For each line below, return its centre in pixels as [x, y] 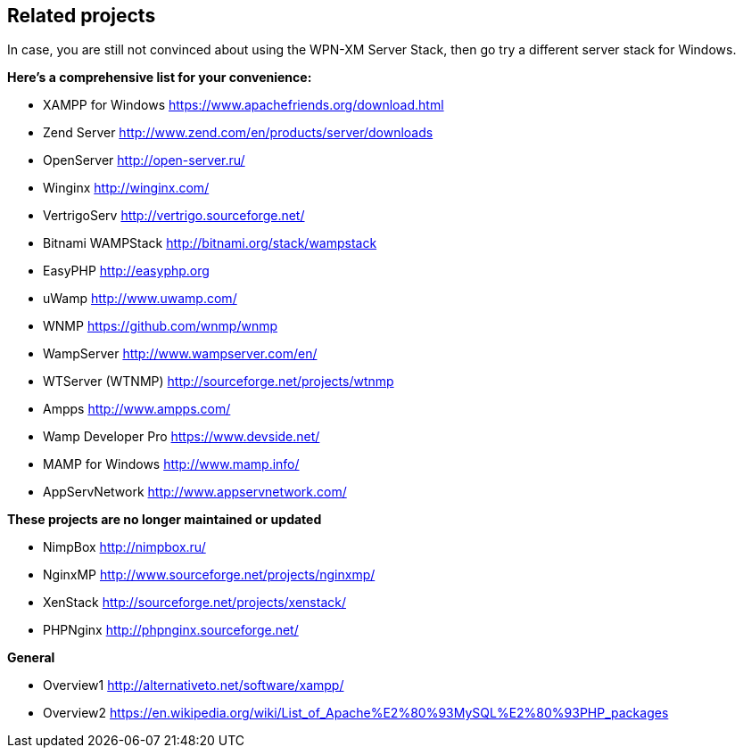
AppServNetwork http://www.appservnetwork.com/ [195, 492]
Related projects [82, 16]
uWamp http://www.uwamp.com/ [140, 299]
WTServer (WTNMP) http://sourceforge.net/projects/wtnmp [219, 382]
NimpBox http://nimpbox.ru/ [124, 547]
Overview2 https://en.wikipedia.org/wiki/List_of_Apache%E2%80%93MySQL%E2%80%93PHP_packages [356, 713]
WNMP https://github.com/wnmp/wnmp [160, 326]
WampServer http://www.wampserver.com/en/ [180, 354]
